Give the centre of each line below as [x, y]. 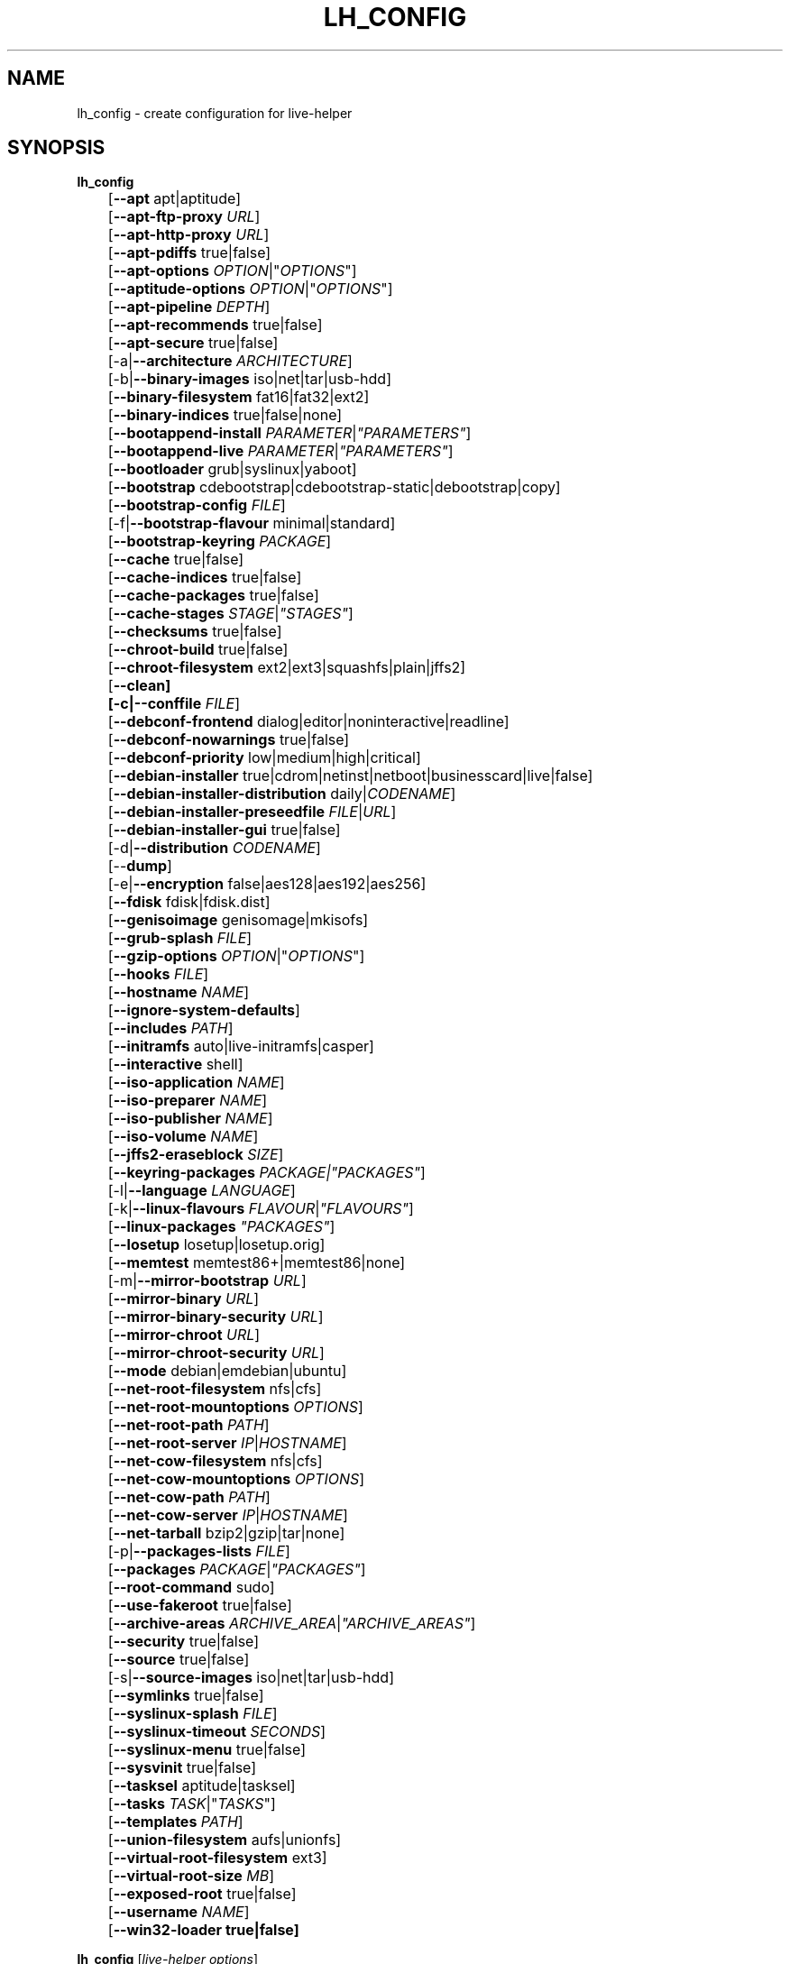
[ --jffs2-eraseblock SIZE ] [196, 1155]
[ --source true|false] [179, 1660]
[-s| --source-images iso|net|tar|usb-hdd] [251, 1678]
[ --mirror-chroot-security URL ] [216, 1353]
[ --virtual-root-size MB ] [191, 1876]
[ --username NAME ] [179, 1912]
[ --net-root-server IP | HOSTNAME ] [227, 1443]
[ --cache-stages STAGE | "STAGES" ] [230, 614]
